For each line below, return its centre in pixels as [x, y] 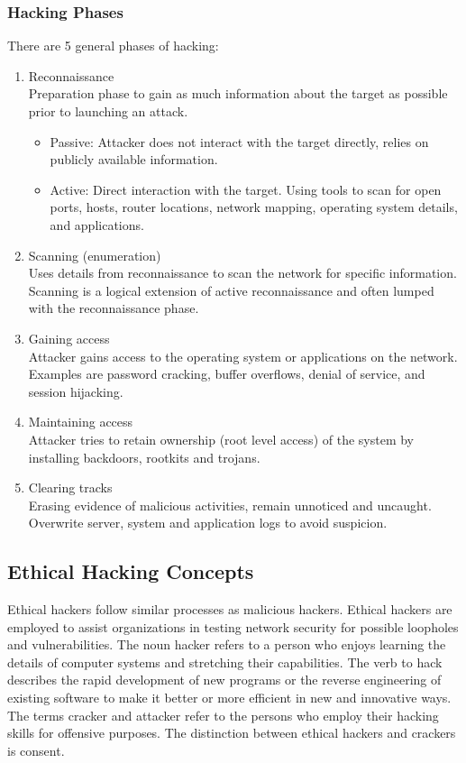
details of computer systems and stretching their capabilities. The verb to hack [225, 662]
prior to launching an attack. [108, 111]
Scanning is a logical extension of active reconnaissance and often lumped [231, 290]
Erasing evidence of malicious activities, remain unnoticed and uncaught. [230, 505]
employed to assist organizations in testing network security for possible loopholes [233, 626]
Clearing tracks [70, 487]
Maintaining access [81, 422]
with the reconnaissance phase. [114, 308]
